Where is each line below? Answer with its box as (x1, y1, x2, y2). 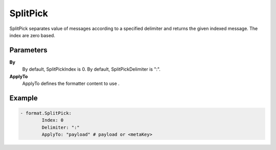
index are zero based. (9, 32, 56, 38)
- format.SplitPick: (20, 110, 72, 116)
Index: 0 (41, 117, 64, 123)
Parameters (9, 46, 48, 54)
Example (9, 94, 38, 102)
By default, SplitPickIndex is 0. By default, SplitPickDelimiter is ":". (22, 66, 161, 72)
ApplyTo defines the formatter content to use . (22, 80, 120, 86)
